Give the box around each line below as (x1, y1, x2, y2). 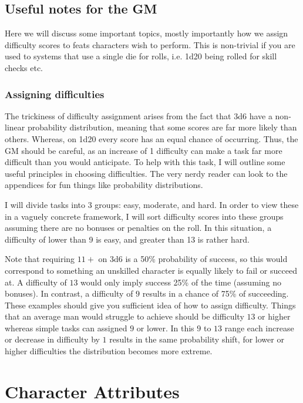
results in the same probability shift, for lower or (109, 333, 284, 345)
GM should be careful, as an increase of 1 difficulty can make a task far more (5, 144, 282, 156)
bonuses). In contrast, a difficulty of (5, 287, 133, 300)
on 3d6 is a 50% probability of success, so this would (98, 253, 288, 265)
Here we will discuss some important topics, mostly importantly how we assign (5, 27, 288, 39)
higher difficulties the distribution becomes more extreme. (5, 345, 213, 357)
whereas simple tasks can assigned (5, 321, 127, 334)
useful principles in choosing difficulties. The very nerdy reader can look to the (5, 167, 288, 179)
